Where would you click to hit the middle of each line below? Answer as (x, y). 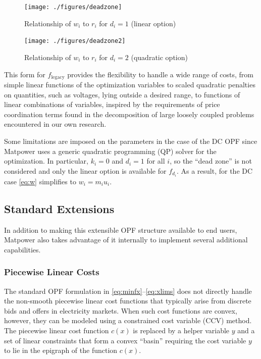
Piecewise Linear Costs (52, 272)
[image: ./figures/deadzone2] (75, 41)
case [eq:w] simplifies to (40, 181)
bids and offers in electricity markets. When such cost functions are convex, (121, 310)
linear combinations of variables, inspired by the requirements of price (112, 104)
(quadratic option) (159, 57)
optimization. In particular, (46, 161)
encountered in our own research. (55, 124)
